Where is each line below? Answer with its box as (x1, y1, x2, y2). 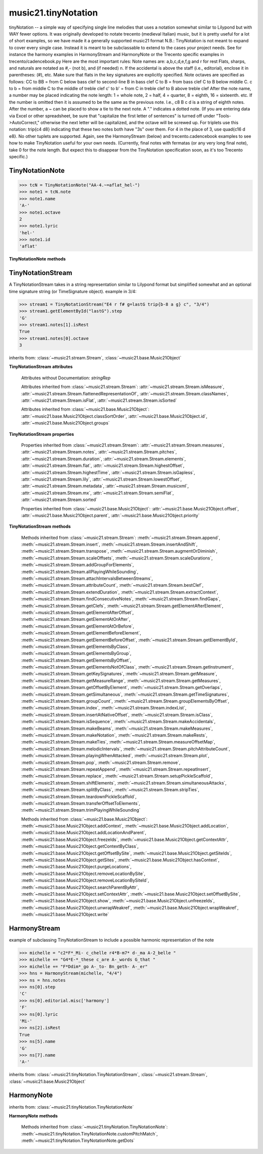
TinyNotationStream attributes (9, 364, 73, 370)
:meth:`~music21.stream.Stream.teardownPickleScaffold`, (21, 794, 137, 800)
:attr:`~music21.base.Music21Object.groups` (21, 420, 110, 426)
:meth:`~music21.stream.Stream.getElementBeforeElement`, (21, 630, 141, 636)
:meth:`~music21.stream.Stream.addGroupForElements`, (21, 562, 134, 568)
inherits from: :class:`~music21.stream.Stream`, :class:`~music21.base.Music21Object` (9, 355, 182, 361)
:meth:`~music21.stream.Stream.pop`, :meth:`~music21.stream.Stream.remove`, (21, 760, 181, 765)
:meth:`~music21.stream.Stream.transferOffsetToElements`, (21, 800, 141, 806)
